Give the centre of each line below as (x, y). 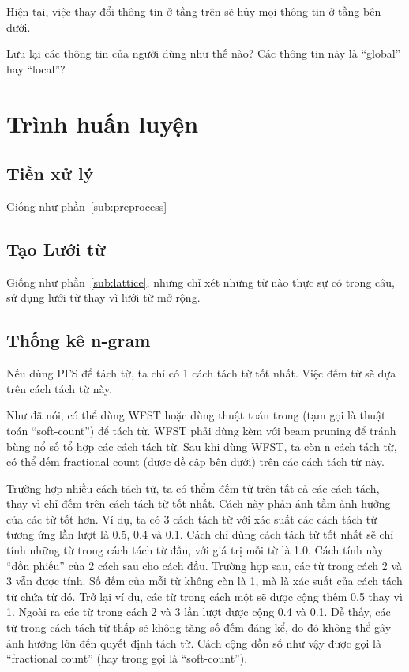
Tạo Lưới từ (56, 248)
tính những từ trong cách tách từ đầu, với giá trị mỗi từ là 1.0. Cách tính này (195, 550)
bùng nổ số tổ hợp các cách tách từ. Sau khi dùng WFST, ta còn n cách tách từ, (202, 446)
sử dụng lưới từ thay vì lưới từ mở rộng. (103, 297)
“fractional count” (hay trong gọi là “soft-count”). (127, 658)
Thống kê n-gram (79, 340)
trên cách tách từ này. (60, 388)
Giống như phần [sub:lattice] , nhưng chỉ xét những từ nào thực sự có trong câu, (201, 282)
